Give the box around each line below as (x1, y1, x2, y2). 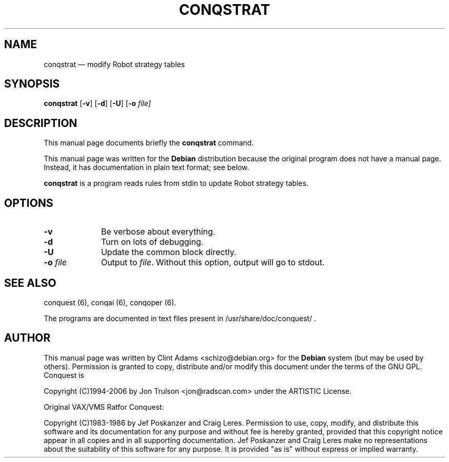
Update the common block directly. (101, 247, 237, 258)
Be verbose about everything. (101, 226, 215, 237)
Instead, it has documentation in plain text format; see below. (44, 163, 250, 172)
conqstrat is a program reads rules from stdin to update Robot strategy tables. (44, 179, 309, 188)
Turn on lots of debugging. (101, 237, 203, 247)
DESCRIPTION (4, 116, 77, 130)
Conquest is (44, 370, 84, 380)
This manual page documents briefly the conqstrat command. (44, 138, 254, 148)
